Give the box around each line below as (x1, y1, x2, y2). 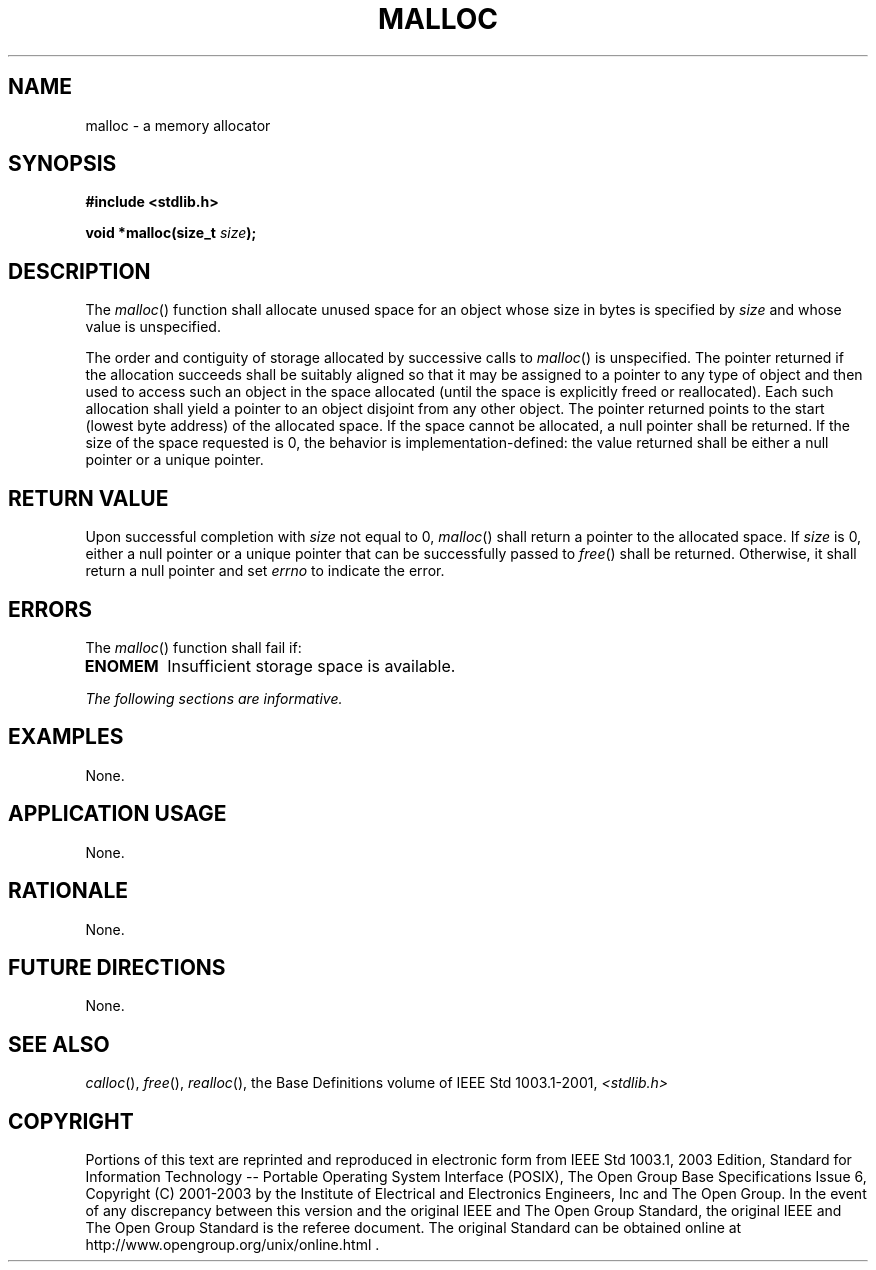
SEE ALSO (8, 1031, 110, 1057)
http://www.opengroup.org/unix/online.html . (85, 1236, 380, 1254)
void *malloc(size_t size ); (85, 224, 257, 242)
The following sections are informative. (85, 689, 343, 707)
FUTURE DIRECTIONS (8, 954, 226, 980)
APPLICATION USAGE (8, 801, 227, 827)
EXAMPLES (8, 724, 124, 750)
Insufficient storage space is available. (167, 655, 456, 676)
